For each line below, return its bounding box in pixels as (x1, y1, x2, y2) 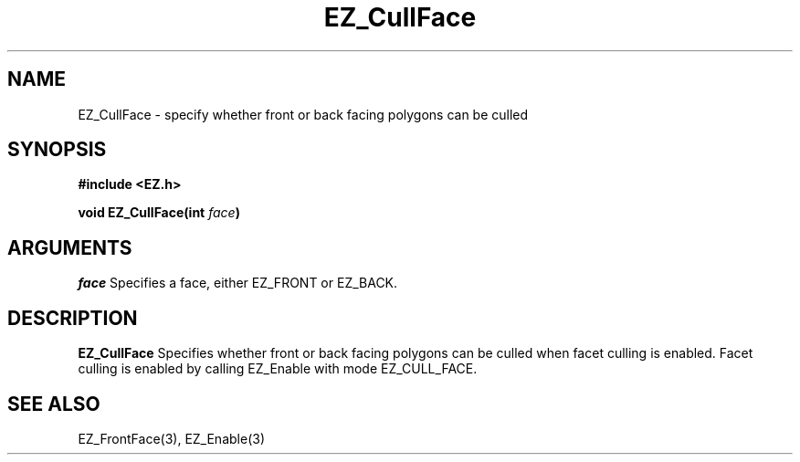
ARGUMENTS (7, 236, 132, 259)
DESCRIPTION (7, 306, 138, 330)
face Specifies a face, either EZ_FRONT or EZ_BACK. (78, 275, 398, 291)
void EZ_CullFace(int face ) (78, 205, 240, 221)
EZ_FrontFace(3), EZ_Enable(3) (78, 430, 265, 446)
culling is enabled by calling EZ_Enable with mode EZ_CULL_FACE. (78, 361, 478, 377)
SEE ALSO (7, 392, 100, 415)
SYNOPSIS (7, 138, 107, 162)
